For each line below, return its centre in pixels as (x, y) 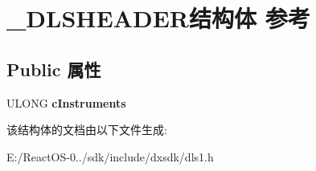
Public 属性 (54, 69)
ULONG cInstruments (66, 102)
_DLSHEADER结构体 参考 (158, 18)
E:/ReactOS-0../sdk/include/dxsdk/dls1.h (110, 156)
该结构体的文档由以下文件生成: (87, 130)
